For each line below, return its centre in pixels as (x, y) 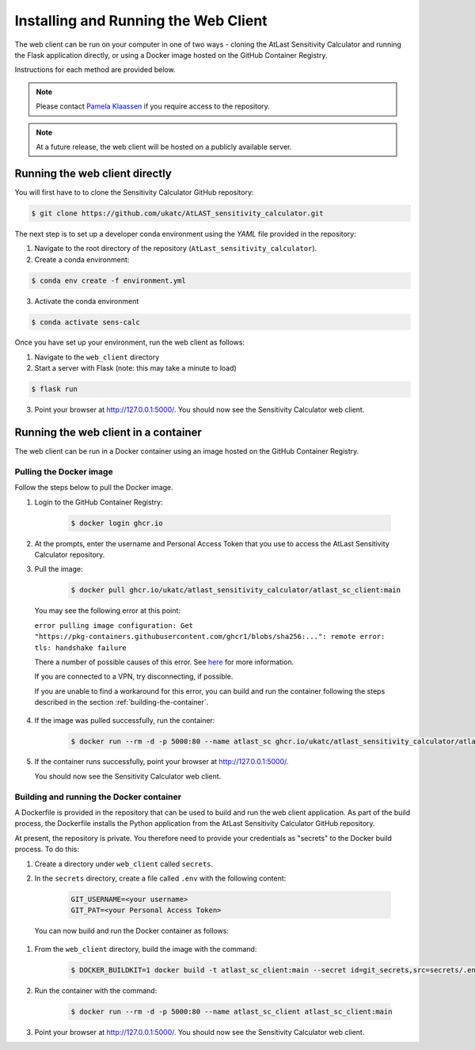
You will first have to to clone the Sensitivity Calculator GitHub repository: (134, 192)
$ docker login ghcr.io (117, 523)
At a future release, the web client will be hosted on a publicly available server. (164, 146)
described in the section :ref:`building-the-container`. (122, 702)
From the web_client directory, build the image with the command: (146, 949)
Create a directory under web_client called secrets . (124, 864)
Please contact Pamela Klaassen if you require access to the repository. (153, 106)
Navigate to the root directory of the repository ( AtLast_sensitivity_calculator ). (176, 249)
